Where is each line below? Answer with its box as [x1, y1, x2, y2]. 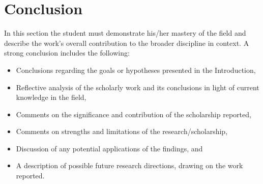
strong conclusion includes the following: [4, 47, 130, 58]
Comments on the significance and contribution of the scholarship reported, [16, 109, 251, 119]
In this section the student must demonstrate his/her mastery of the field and [4, 28, 246, 38]
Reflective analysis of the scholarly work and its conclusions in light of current [16, 82, 259, 92]
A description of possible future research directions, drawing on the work [16, 160, 243, 171]
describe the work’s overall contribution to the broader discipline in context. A [4, 37, 249, 48]
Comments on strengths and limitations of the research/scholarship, [16, 126, 228, 137]
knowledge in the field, [16, 92, 86, 102]
